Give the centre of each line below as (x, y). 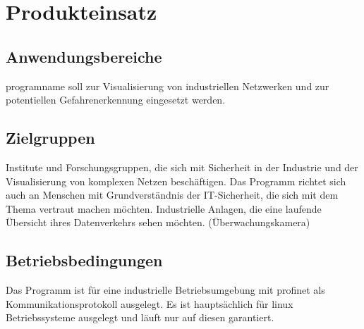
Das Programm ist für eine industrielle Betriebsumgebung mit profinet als (165, 290)
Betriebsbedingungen (84, 260)
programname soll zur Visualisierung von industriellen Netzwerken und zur (168, 86)
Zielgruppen (50, 138)
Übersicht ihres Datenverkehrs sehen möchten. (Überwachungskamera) (158, 222)
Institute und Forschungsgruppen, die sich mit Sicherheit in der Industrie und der (182, 167)
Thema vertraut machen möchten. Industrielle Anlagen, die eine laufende (164, 208)
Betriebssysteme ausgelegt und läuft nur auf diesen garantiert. (140, 317)
